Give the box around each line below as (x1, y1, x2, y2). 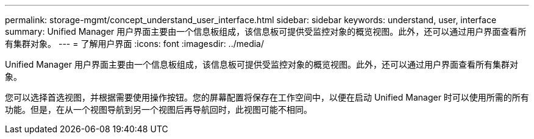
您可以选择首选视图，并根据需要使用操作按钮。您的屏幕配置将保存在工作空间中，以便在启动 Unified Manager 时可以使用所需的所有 (5, 92, 529, 102)
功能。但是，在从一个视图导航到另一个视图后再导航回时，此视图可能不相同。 (5, 104, 312, 115)
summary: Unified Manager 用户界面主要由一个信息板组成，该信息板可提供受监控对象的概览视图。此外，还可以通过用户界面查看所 (5, 26, 527, 37)
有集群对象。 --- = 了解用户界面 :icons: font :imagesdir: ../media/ (5, 38, 265, 49)
